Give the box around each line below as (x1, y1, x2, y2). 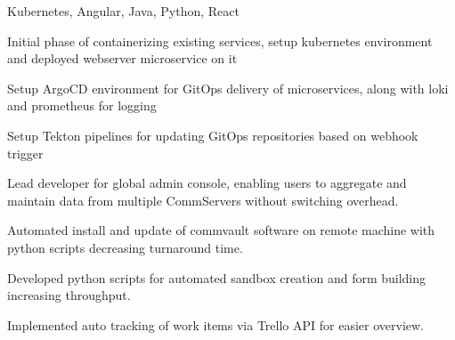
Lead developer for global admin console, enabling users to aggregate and (7, 174, 407, 192)
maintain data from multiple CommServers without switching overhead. (7, 190, 399, 209)
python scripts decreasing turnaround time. (7, 238, 243, 256)
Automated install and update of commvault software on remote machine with (7, 221, 435, 239)
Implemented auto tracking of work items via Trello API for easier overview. (7, 315, 424, 334)
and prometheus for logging (7, 96, 157, 115)
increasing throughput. (7, 286, 131, 304)
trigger (7, 143, 44, 162)
